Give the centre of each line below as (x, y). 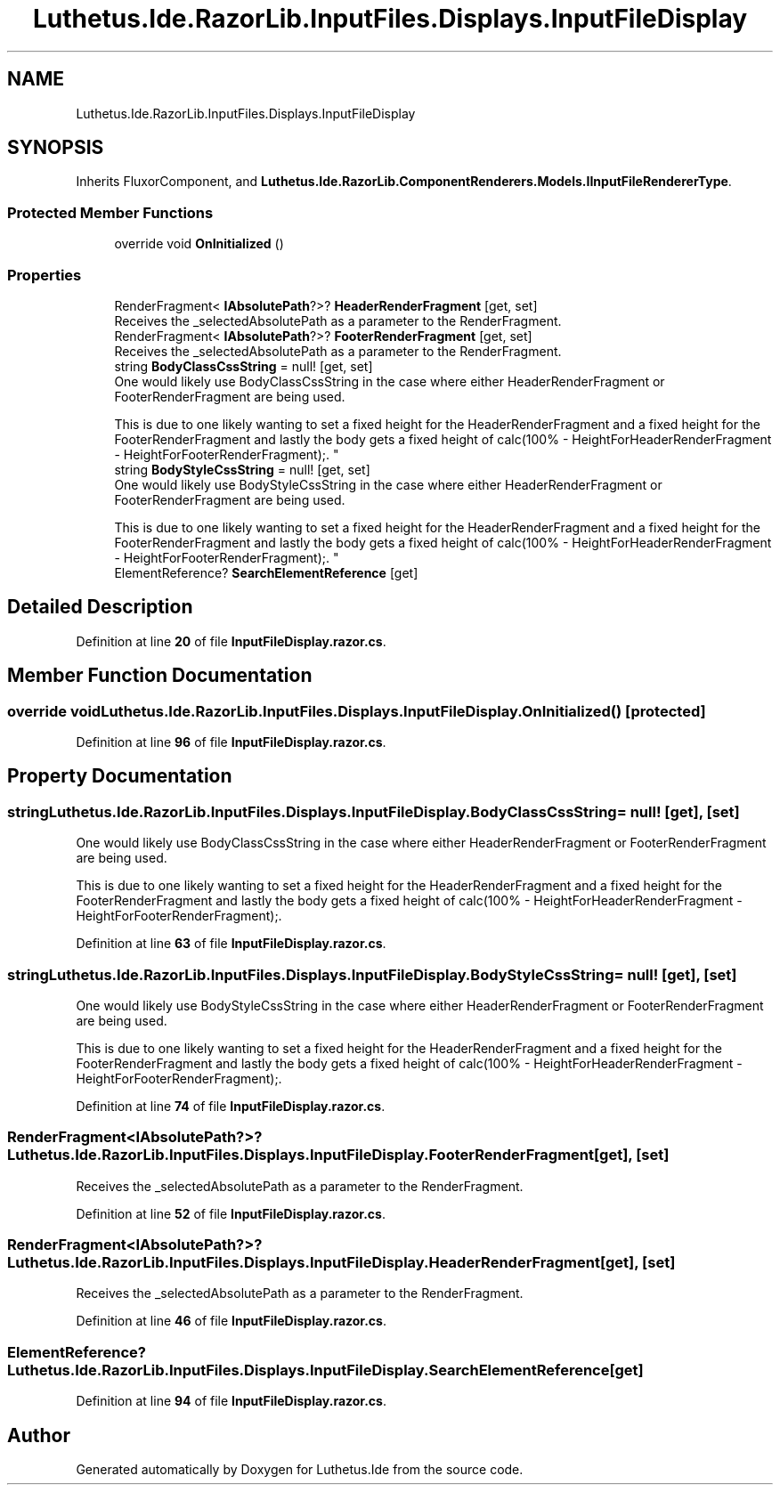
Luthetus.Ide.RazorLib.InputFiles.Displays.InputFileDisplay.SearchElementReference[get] (325, 1370)
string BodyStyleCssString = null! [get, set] (242, 469)
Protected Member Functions (110, 212)
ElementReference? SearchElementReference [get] (266, 572)
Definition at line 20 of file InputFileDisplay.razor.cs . (231, 641)
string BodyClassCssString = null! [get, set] (244, 366)
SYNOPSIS (56, 148)
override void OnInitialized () (199, 244)
